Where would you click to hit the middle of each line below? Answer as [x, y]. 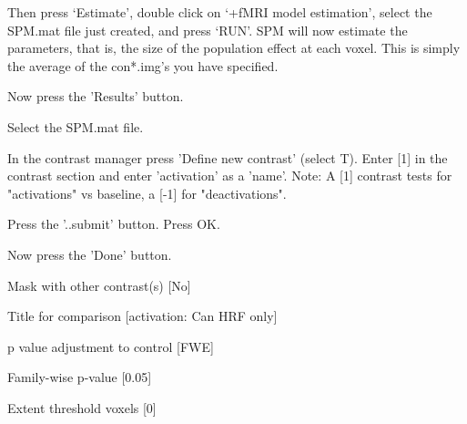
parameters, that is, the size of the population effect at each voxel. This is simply [234, 48]
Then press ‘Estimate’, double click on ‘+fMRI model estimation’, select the [220, 12]
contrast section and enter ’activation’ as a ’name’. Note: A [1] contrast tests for [230, 176]
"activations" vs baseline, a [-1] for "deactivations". [147, 193]
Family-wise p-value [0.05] [80, 377]
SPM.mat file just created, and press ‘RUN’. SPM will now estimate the [208, 30]
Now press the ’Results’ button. [96, 96]
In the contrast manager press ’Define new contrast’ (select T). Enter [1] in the [228, 157]
